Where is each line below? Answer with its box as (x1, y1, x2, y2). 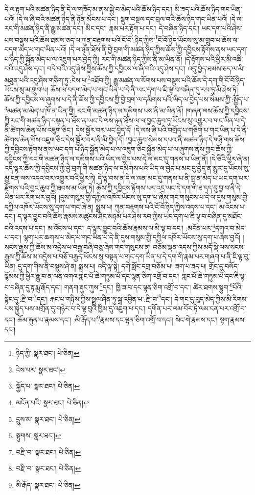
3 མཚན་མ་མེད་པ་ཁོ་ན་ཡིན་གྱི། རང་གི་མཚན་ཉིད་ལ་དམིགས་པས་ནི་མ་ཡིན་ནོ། (4, 104, 184, 115)
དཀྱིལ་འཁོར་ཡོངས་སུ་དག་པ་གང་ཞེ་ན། (4, 201, 94, 211)
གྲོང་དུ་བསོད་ (209, 261, 239, 271)
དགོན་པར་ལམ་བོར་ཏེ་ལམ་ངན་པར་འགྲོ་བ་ (147, 303, 246, 313)
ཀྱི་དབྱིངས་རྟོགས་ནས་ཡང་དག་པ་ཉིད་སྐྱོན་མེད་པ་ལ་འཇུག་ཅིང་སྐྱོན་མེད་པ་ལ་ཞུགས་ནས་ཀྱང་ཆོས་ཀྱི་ (4, 144, 233, 154)
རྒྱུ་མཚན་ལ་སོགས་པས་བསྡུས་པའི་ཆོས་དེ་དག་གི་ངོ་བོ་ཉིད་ (113, 75, 246, 85)
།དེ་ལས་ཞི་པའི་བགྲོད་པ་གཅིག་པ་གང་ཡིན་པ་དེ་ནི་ (134, 125, 248, 135)
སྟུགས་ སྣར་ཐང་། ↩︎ (16, 430, 61, 441)
